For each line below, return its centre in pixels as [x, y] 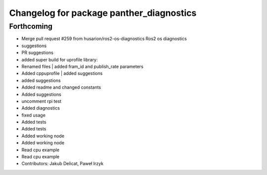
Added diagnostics [41, 108]
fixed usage [33, 115]
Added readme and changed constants [61, 87]
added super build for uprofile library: [60, 59]
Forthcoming [31, 26]
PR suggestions [38, 53]
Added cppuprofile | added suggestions [62, 73]
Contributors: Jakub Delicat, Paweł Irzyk [63, 164]
